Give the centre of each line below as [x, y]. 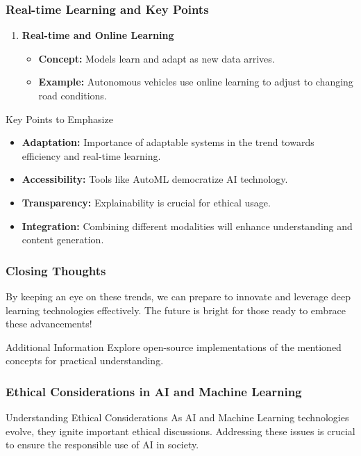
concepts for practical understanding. [85, 360]
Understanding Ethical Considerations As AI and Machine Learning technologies [177, 417]
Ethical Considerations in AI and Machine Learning [154, 391]
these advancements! [49, 324]
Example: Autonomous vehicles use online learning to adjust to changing [196, 82]
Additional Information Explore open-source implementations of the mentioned [174, 347]
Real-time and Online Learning [98, 35]
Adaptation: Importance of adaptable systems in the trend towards [168, 142]
